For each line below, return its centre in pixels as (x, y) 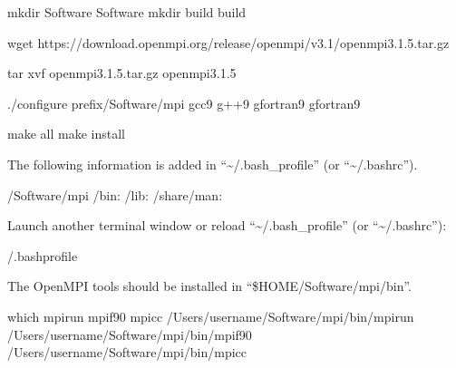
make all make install (66, 134)
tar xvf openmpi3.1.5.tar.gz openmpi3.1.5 (122, 73)
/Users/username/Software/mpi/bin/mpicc (127, 352)
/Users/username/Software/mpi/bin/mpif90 (130, 334)
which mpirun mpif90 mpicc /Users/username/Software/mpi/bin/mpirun (211, 316)
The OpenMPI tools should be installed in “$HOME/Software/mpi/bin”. (209, 286)
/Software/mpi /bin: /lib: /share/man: (115, 194)
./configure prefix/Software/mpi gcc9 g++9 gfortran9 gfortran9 (184, 103)
